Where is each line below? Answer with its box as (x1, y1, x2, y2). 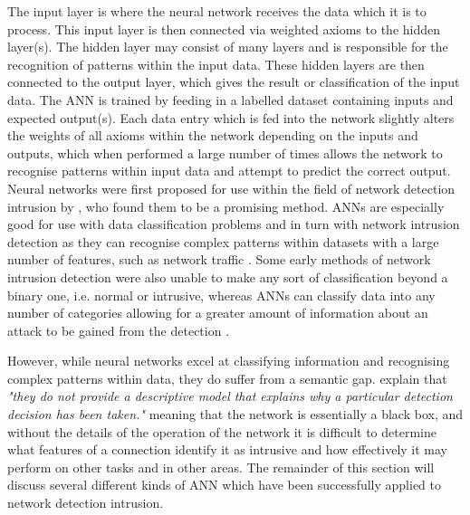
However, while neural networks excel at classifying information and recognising (7, 351, 450, 370)
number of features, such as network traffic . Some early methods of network (7, 250, 431, 269)
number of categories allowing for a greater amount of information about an (7, 303, 428, 322)
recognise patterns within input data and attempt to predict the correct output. (7, 161, 451, 180)
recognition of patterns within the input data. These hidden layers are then (7, 54, 425, 73)
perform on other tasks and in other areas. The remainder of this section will (7, 457, 435, 476)
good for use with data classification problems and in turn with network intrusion (7, 215, 460, 234)
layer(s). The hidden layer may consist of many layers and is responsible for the (7, 37, 448, 56)
